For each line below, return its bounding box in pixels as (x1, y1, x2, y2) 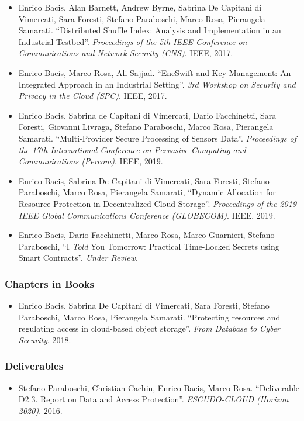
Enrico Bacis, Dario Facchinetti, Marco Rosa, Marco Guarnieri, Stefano (18, 229, 275, 241)
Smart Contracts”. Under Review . (18, 251, 138, 264)
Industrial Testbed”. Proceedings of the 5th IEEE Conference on (18, 35, 247, 47)
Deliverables (5, 358, 64, 373)
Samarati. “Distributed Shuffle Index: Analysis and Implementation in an (18, 24, 281, 36)
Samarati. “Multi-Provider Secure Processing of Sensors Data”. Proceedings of (18, 132, 296, 144)
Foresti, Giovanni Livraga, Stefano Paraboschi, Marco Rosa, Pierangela (18, 120, 274, 133)
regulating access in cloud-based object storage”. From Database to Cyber (18, 322, 281, 334)
